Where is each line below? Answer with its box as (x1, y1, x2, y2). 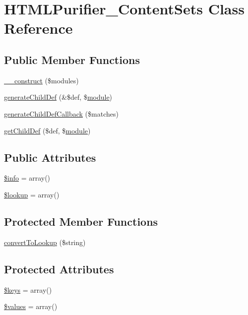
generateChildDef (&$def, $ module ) (4, 92, 113, 102)
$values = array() (4, 301, 58, 312)
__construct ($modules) (4, 75, 79, 85)
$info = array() (4, 173, 51, 183)
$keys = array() (4, 284, 52, 295)
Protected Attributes (4, 261, 114, 276)
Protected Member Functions (4, 213, 158, 229)
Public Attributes (4, 149, 96, 165)
